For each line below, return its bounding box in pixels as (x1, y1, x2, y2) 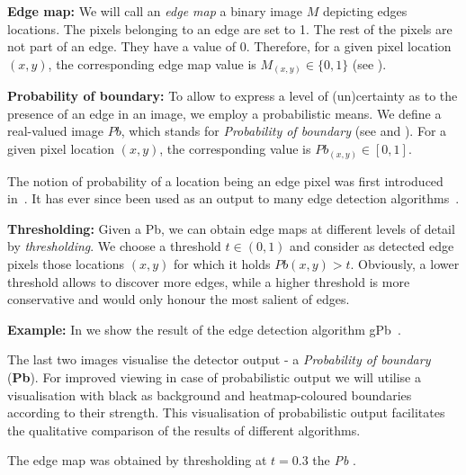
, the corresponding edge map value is (48, 54, 256, 73)
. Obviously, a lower (350, 254, 460, 273)
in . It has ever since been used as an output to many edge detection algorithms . (7, 189, 460, 208)
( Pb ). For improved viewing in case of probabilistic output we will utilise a (7, 367, 421, 386)
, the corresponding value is (159, 139, 311, 158)
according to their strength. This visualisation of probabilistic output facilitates (7, 403, 445, 422)
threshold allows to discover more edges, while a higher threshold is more (7, 272, 410, 291)
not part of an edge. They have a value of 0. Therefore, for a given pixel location (7, 37, 452, 56)
